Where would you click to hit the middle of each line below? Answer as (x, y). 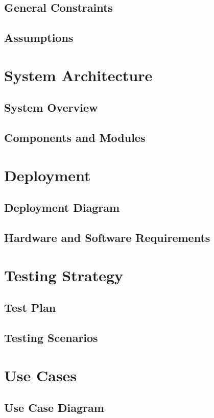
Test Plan (30, 308)
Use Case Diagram (54, 408)
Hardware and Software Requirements (107, 238)
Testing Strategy (64, 275)
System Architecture (78, 75)
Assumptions (39, 38)
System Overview (51, 107)
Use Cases (41, 375)
